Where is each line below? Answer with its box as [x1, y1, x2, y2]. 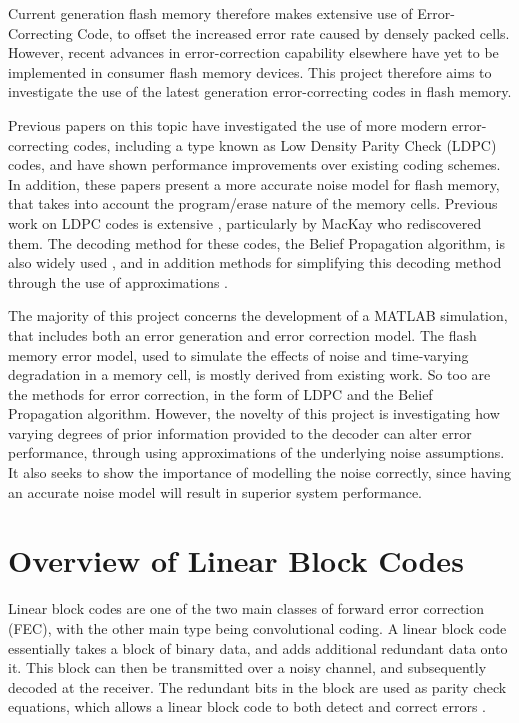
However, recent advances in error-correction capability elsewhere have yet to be [8, 42, 499, 63]
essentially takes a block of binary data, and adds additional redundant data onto [8, 637, 508, 658]
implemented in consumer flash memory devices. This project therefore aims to [8, 61, 492, 82]
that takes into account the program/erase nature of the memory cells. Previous [8, 193, 498, 214]
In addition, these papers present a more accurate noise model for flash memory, [8, 173, 500, 194]
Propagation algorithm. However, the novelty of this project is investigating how [8, 403, 500, 424]
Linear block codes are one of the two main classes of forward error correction [8, 598, 485, 619]
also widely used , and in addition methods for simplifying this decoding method [8, 252, 502, 273]
